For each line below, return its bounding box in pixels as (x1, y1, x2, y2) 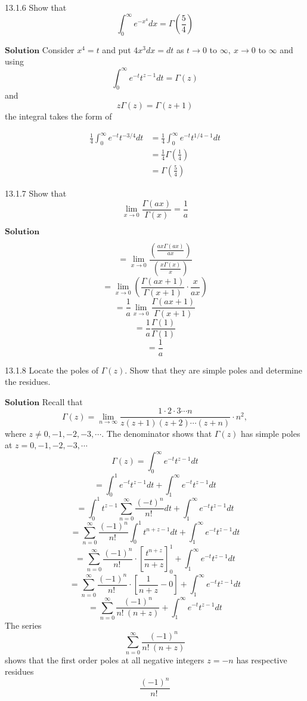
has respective (236, 653, 287, 666)
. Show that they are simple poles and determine (125, 363, 303, 376)
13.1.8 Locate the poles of (5, 363, 98, 376)
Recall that (42, 395, 83, 408)
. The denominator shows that (101, 427, 212, 439)
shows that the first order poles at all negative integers (5, 653, 204, 666)
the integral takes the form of (5, 109, 112, 122)
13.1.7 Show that (5, 186, 67, 199)
